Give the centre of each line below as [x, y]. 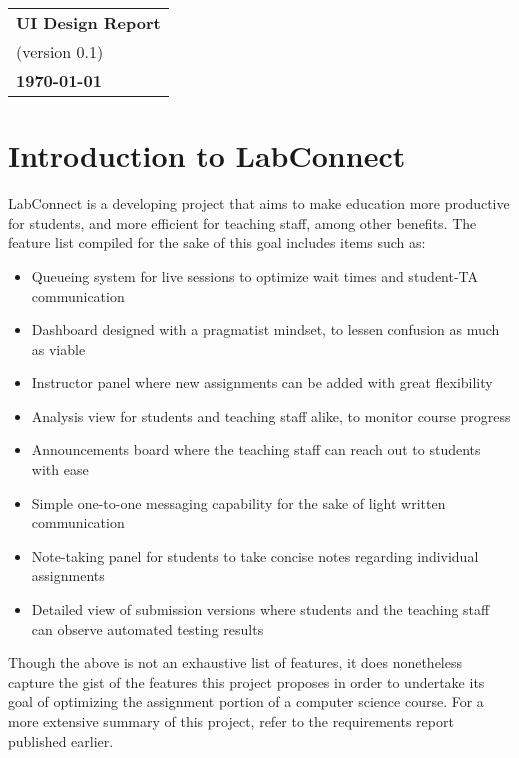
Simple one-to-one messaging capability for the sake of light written [238, 502]
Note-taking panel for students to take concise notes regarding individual [255, 555]
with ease [60, 469]
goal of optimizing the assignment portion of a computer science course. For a [246, 701]
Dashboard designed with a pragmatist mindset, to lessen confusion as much [265, 329]
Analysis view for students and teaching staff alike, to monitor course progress [271, 415]
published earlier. [61, 740]
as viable [58, 348]
